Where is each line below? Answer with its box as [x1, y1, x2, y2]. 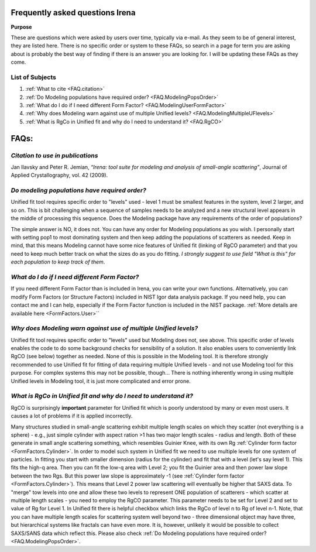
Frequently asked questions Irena [11, 8, 136, 18]
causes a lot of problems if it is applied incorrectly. [11, 413, 133, 420]
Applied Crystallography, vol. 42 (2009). [11, 172, 108, 179]
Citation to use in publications [11, 151, 98, 159]
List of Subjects [11, 73, 57, 81]
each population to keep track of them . [11, 258, 105, 266]
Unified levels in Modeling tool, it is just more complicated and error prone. [11, 378, 191, 385]
